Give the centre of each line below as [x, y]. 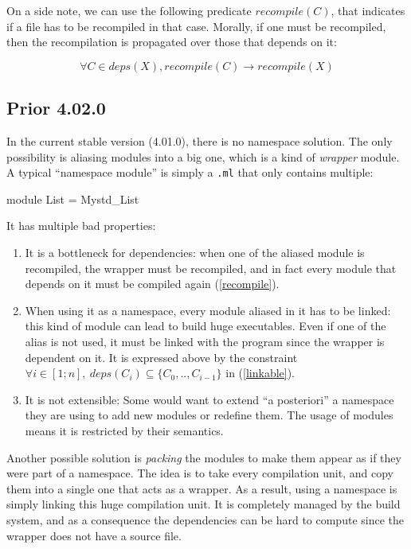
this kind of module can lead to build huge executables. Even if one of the [205, 326]
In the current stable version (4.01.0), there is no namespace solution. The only [200, 140]
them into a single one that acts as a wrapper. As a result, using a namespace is [202, 488]
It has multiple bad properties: [81, 226]
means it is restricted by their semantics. [124, 430]
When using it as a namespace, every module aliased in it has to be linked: [208, 310]
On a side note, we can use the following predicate [129, 10]
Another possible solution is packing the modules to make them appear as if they [204, 457]
